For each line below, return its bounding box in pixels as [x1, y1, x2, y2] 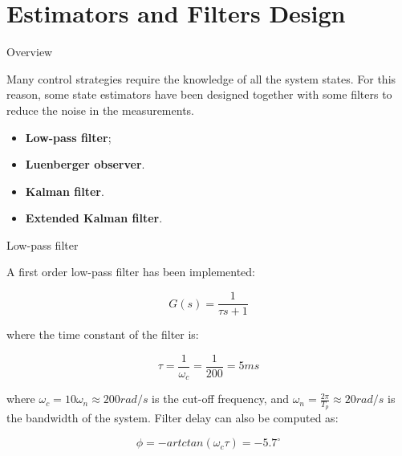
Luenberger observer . [25, 156, 145, 173]
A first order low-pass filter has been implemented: [6, 263, 256, 280]
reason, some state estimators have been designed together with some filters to [6, 86, 392, 103]
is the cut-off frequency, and [152, 390, 289, 407]
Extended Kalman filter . [25, 210, 163, 226]
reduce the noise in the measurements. [6, 101, 194, 118]
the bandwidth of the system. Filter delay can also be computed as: [6, 409, 339, 426]
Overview [6, 43, 53, 60]
